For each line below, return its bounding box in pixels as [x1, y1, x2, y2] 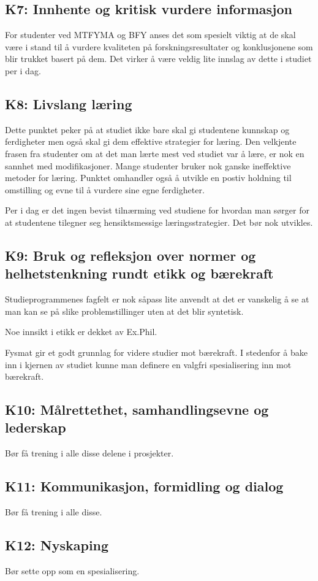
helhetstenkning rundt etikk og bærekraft [5, 264, 274, 283]
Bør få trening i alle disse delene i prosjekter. [5, 447, 174, 460]
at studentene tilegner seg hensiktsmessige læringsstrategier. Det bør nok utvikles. [5, 215, 313, 228]
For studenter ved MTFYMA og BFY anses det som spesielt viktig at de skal [5, 28, 296, 41]
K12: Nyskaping [5, 536, 109, 555]
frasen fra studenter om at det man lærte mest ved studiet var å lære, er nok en [5, 147, 305, 160]
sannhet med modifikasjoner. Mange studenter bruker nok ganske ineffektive [5, 159, 291, 172]
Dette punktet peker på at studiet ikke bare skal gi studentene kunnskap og [5, 123, 290, 136]
